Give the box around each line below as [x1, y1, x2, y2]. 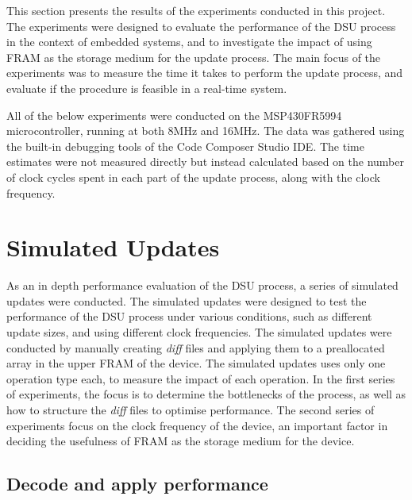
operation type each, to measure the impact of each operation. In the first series [6, 370, 395, 387]
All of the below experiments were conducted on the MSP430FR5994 [6, 106, 342, 123]
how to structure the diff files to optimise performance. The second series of [6, 402, 375, 417]
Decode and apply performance [6, 471, 268, 496]
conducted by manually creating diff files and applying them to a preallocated [6, 339, 385, 356]
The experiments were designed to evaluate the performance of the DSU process [6, 17, 396, 34]
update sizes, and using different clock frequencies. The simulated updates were [6, 324, 392, 340]
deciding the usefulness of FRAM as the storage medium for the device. [6, 433, 355, 449]
